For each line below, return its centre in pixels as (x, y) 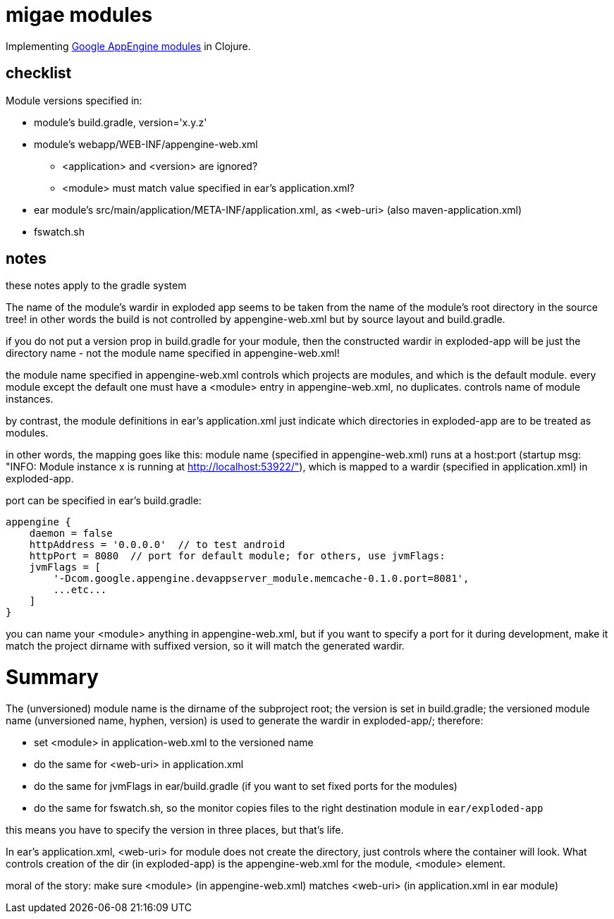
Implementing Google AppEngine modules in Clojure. (128, 46)
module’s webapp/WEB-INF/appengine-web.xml (146, 144)
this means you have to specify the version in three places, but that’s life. (175, 829)
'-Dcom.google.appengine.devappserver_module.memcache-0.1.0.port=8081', (261, 579)
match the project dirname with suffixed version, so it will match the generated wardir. (205, 646)
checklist (39, 73)
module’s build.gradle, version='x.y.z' (121, 122)
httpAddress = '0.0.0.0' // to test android (157, 545)
